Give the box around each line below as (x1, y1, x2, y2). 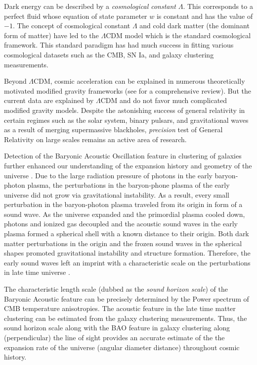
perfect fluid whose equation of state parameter (4, 10, 147, 21)
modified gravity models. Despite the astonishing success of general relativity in (4, 104, 245, 115)
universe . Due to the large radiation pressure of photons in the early (4, 170, 213, 180)
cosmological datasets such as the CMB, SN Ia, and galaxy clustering (4, 49, 214, 59)
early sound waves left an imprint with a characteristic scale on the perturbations (4, 257, 251, 267)
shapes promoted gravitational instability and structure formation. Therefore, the (4, 248, 251, 258)
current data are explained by (4, 95, 94, 105)
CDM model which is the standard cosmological (106, 30, 251, 40)
